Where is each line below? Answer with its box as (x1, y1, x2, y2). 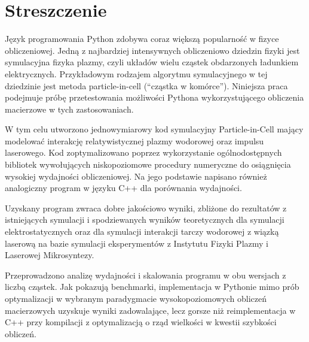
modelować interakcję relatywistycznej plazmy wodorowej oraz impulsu (5, 134, 264, 147)
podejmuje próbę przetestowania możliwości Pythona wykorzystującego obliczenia (5, 91, 304, 104)
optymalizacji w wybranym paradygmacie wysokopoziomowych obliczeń (5, 292, 267, 304)
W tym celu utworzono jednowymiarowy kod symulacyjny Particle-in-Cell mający (5, 123, 304, 135)
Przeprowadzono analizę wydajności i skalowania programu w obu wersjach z (5, 268, 286, 281)
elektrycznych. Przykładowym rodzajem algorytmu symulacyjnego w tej (5, 67, 268, 80)
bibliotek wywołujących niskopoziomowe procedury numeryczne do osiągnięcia (5, 158, 291, 171)
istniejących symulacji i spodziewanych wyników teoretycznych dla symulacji (5, 213, 284, 226)
